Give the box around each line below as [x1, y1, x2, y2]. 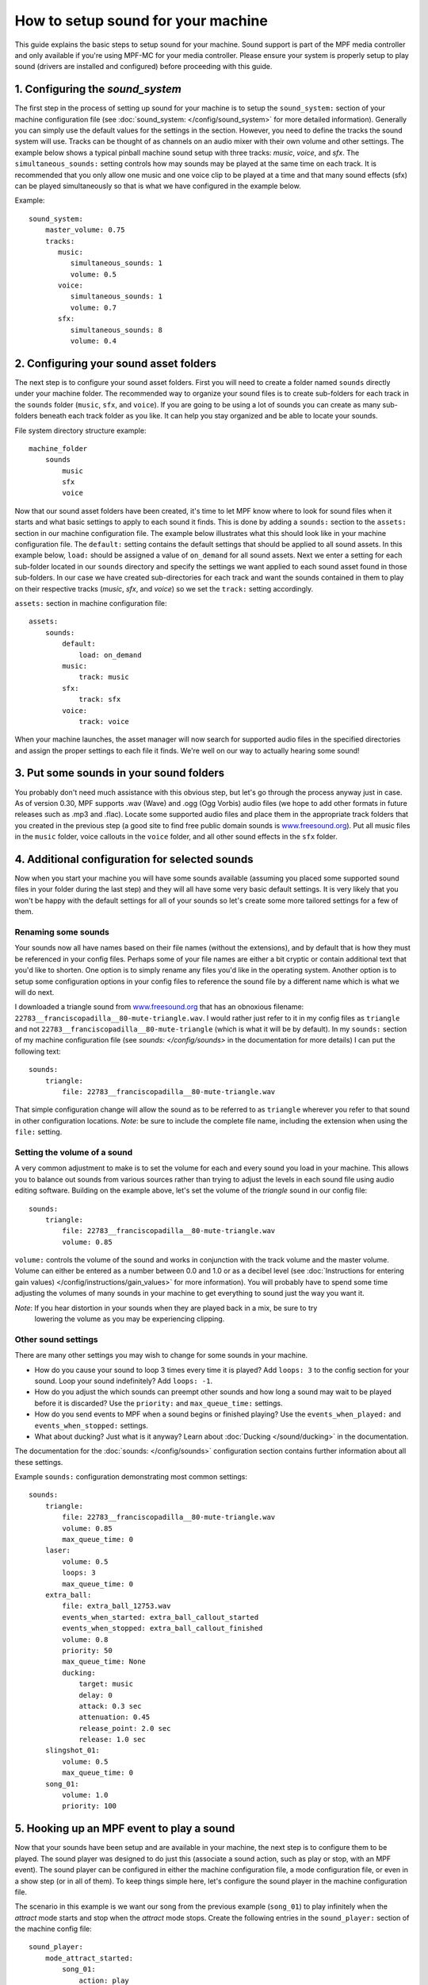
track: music [78, 673, 130, 682]
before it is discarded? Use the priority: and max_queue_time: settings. [34, 1398, 283, 1408]
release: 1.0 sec [78, 1735, 147, 1744]
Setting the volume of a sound [14, 1147, 133, 1158]
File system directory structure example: [14, 426, 147, 435]
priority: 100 [62, 1802, 117, 1810]
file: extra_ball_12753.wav [62, 1601, 171, 1611]
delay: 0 [78, 1690, 113, 1699]
